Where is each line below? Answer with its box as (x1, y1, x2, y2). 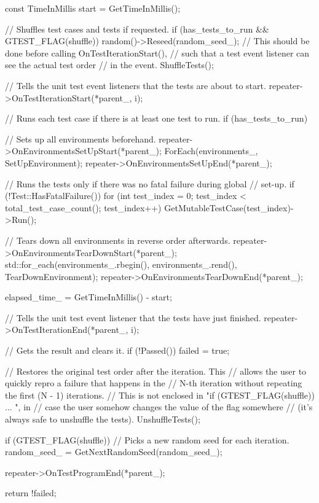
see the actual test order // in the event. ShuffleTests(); (5, 58, 214, 71)
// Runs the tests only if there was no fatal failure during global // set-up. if (5, 177, 294, 190)
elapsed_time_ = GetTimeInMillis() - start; (5, 290, 172, 303)
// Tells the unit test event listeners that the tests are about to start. (5, 79, 266, 92)
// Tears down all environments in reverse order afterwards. (5, 233, 230, 246)
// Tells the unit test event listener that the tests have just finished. (5, 311, 261, 324)
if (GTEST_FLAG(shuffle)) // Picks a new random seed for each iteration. (5, 433, 289, 446)
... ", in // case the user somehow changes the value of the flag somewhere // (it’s (5, 400, 313, 413)
